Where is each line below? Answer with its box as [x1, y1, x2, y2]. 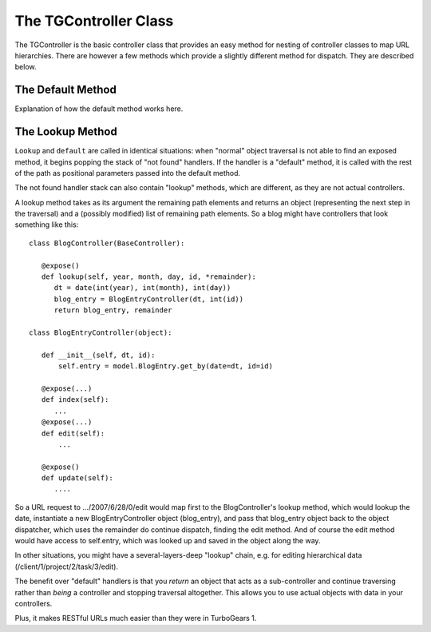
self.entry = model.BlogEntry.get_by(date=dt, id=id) [58, 362, 273, 371]
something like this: [14, 220, 79, 229]
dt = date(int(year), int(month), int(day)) [53, 284, 231, 292]
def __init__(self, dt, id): [41, 350, 156, 360]
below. [14, 62, 37, 72]
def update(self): [41, 474, 113, 483]
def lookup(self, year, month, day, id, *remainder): [41, 272, 257, 281]
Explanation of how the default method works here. [14, 104, 184, 113]
